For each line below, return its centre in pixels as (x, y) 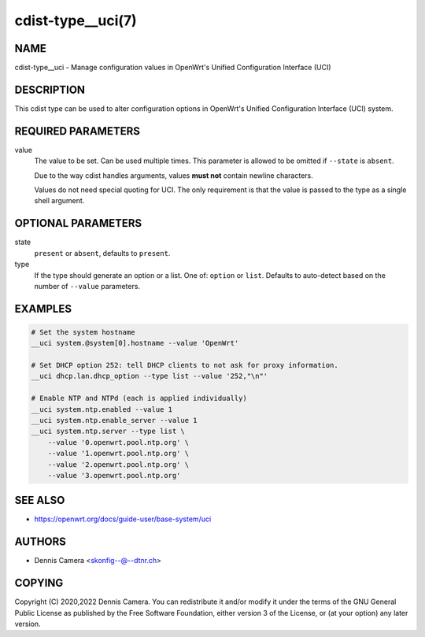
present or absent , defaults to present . (102, 253)
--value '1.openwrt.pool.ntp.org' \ (118, 454)
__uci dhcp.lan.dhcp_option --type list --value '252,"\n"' (150, 376)
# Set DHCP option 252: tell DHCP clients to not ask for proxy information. (185, 365)
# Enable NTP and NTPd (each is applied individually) (139, 398)
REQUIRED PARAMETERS (78, 131)
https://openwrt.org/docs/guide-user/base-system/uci (123, 519)
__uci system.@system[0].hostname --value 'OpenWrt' (135, 343)
